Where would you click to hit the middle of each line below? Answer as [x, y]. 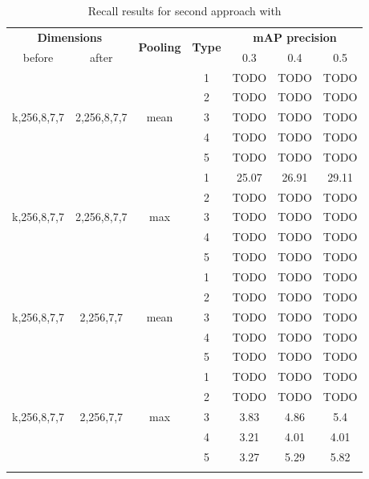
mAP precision [295, 37]
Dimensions [70, 37]
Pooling [160, 47]
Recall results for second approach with [184, 10]
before [38, 57]
